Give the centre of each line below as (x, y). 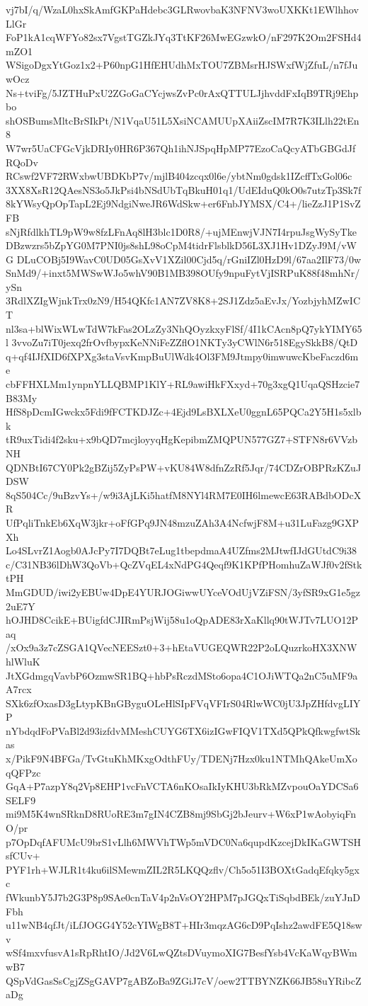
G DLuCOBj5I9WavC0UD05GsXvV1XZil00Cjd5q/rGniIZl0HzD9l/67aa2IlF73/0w (184, 259)
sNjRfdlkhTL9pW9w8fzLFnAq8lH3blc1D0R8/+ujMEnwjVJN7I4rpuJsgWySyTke (181, 231)
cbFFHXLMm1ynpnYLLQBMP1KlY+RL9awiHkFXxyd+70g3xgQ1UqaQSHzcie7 (183, 384)
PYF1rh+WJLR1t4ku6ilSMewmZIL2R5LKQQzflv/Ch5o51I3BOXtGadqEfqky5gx (183, 869)
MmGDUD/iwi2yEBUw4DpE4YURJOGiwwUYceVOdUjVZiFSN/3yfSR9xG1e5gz (183, 591)
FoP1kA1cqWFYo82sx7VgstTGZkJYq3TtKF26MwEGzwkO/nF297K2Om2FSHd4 (184, 37)
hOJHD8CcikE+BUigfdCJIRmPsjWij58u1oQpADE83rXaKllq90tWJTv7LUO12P (182, 620)
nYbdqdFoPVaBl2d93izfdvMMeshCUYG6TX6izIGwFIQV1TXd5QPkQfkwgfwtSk (183, 730)
